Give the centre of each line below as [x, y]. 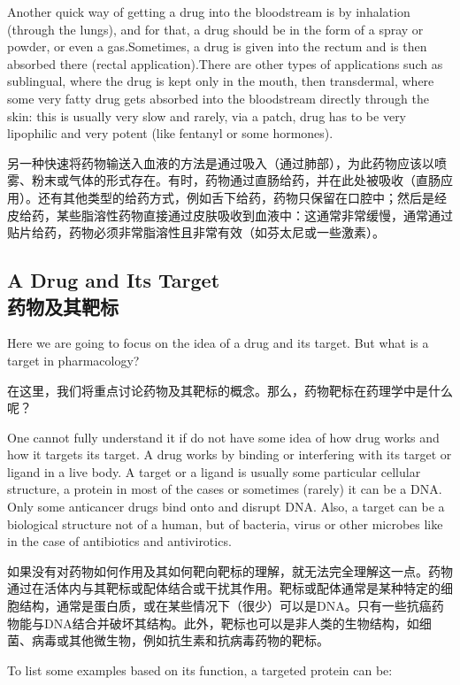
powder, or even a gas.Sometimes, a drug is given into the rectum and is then [217, 46]
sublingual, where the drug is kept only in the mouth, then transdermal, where [221, 81]
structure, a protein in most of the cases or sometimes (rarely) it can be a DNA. [225, 489]
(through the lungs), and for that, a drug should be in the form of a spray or [215, 29]
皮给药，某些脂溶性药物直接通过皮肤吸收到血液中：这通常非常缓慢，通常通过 [230, 215]
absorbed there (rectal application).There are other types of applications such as [225, 63]
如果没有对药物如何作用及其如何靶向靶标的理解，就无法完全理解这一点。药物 [230, 570]
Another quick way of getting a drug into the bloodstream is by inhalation [209, 12]
